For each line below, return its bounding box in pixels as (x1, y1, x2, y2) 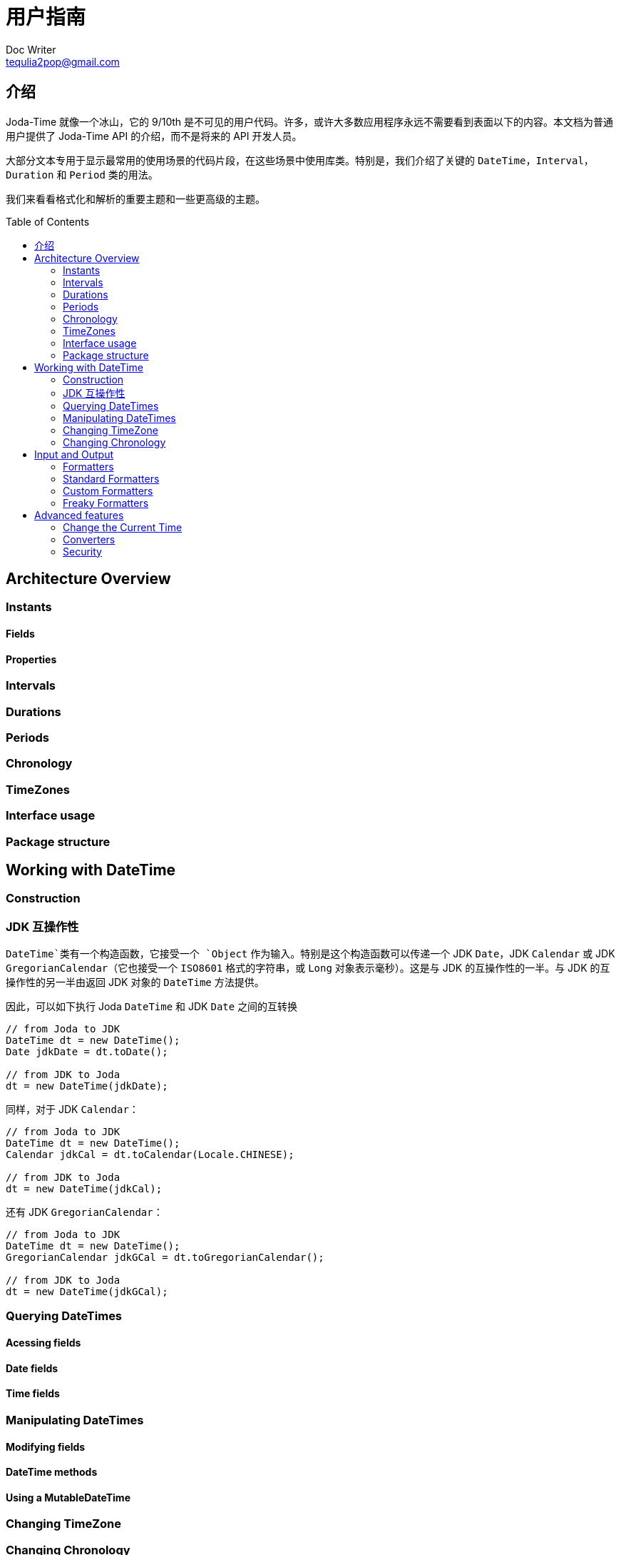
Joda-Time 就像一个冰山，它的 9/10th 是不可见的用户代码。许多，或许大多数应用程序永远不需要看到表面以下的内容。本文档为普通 (6, 115, 614, 128)
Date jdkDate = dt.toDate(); (6, 1046, 168, 1058)
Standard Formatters (63, 472, 160, 485)
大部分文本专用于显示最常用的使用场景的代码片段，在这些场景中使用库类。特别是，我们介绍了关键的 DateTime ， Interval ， (6, 154, 594, 166)
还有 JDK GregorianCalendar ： (6, 1206, 163, 1219)
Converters (63, 533, 116, 545)
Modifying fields (6, 1440, 86, 1453)
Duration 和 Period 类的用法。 (6, 168, 158, 181)
